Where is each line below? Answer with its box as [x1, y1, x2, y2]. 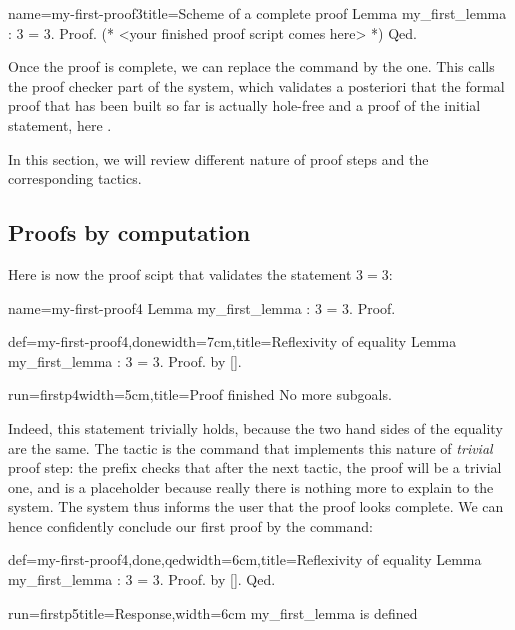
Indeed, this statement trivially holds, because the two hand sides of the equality [8, 417, 503, 438]
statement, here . [8, 114, 112, 135]
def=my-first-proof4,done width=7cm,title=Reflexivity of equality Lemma [8, 331, 457, 352]
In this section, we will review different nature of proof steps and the [8, 148, 429, 169]
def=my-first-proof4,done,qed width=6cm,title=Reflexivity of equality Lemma [8, 549, 482, 570]
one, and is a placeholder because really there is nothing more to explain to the [8, 476, 494, 497]
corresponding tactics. [8, 168, 142, 189]
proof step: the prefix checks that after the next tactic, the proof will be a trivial [8, 457, 502, 478]
